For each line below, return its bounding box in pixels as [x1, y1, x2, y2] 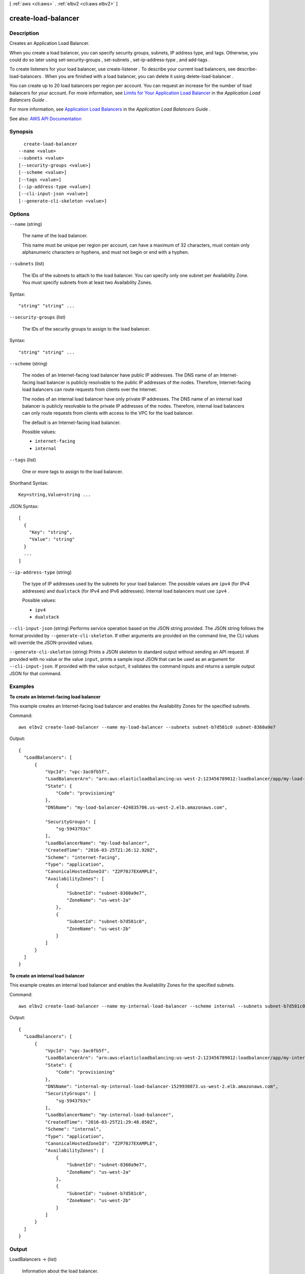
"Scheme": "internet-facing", [45, 854, 120, 860]
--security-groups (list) [9, 314, 66, 321]
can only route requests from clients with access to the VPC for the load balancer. [22, 410, 194, 416]
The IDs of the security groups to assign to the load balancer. [22, 326, 150, 332]
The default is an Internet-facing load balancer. [22, 419, 121, 426]
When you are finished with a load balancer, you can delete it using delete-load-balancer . [45, 73, 234, 79]
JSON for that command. [9, 670, 62, 676]
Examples [9, 683, 35, 690]
